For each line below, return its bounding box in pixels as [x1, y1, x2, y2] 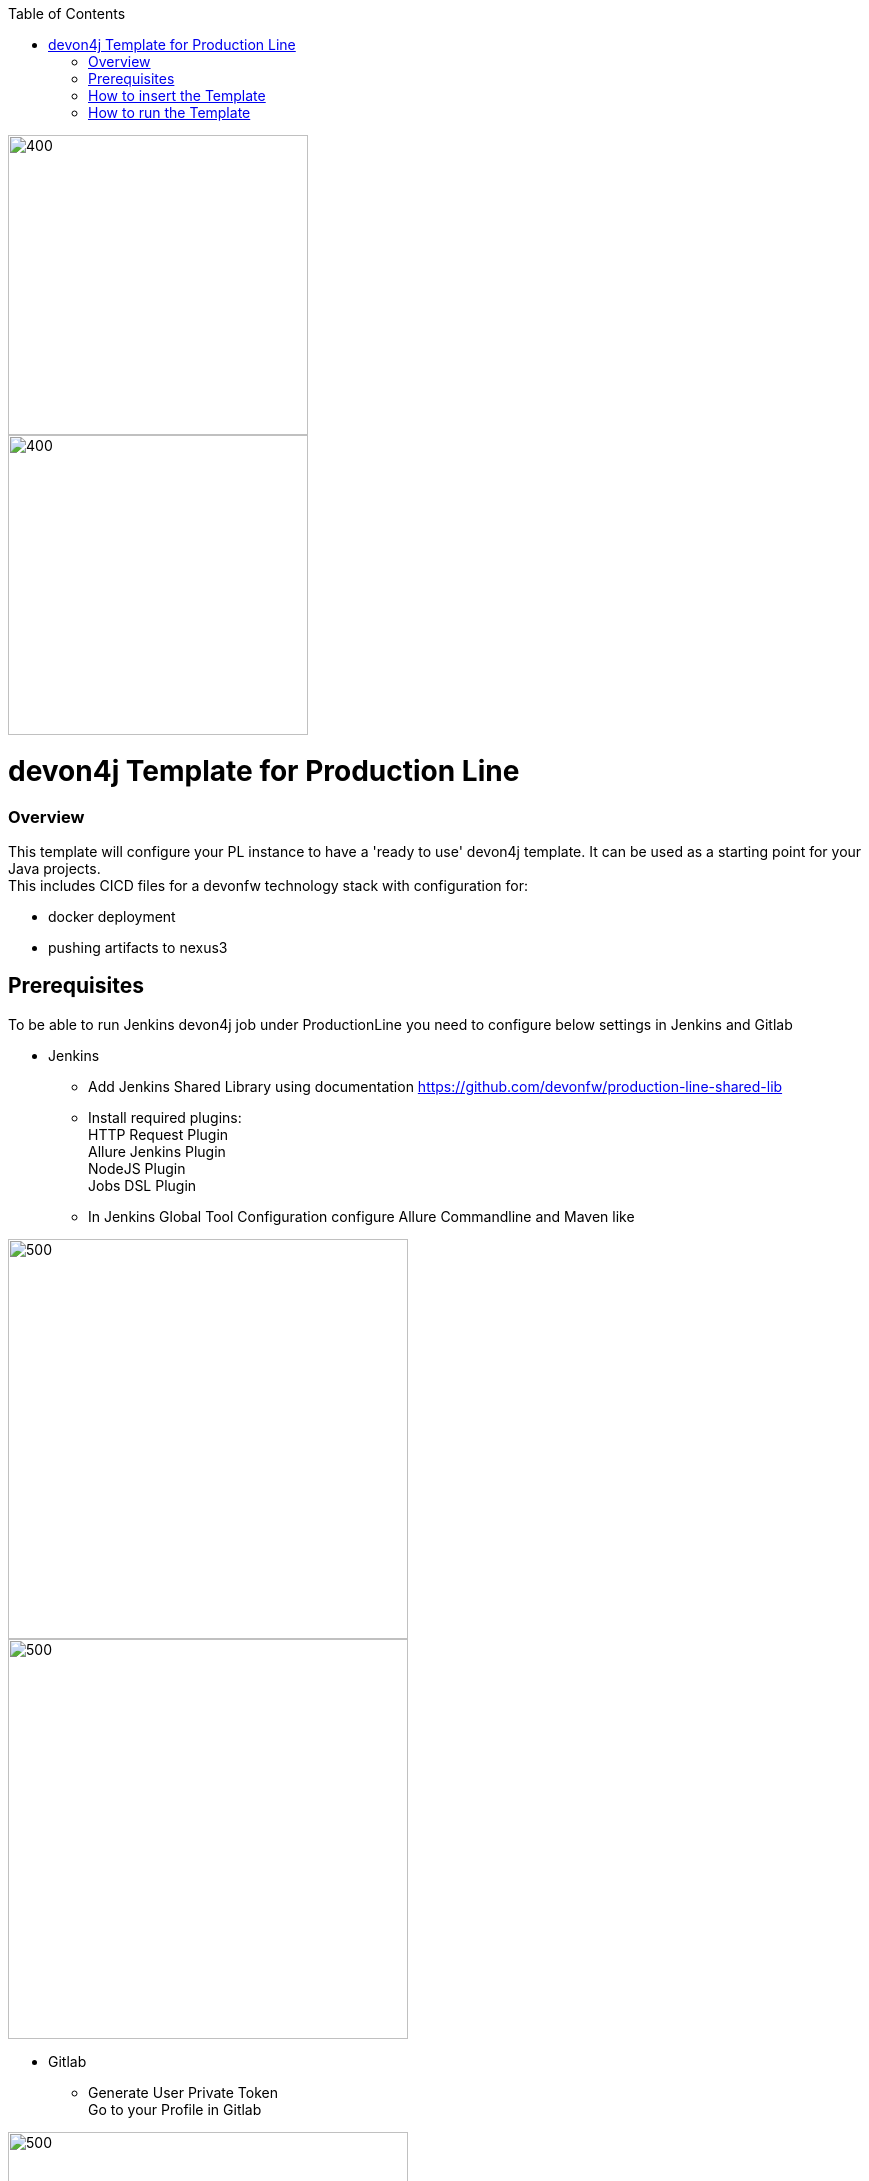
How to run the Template [88, 104, 251, 121]
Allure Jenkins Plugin [88, 1142, 226, 1160]
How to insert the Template [88, 87, 266, 104]
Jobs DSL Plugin [88, 1176, 197, 1194]
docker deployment [48, 907, 176, 925]
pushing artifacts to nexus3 [48, 938, 228, 956]
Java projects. [8, 859, 101, 877]
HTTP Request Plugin [88, 1125, 229, 1143]
